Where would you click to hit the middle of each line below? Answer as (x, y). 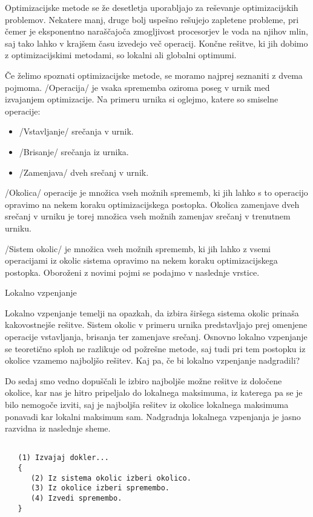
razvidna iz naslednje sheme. (58, 428)
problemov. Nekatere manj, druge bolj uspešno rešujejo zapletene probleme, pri (152, 19)
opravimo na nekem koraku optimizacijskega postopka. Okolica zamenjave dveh (152, 204)
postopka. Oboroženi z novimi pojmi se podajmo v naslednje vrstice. (132, 272)
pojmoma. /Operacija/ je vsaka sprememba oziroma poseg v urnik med (137, 87)
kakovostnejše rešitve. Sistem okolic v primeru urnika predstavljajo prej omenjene (156, 325)
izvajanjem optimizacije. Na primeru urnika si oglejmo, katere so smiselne (142, 99)
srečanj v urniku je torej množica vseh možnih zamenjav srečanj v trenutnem (148, 216)
